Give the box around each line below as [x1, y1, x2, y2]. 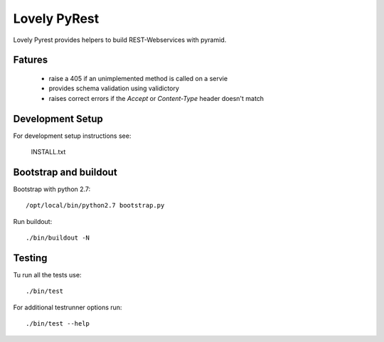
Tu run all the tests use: [13, 271, 82, 279]
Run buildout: [13, 217, 53, 225]
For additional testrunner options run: [13, 303, 122, 311]
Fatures [13, 54, 48, 66]
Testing [13, 252, 48, 264]
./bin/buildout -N [26, 234, 90, 242]
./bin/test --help [26, 320, 90, 328]
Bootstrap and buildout [13, 166, 117, 178]
